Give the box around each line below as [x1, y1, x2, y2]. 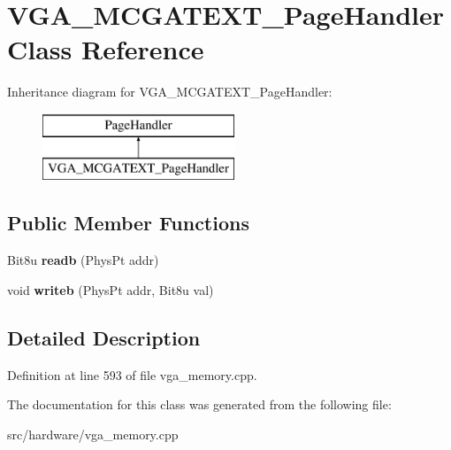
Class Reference [7, 31, 204, 67]
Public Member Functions [7, 209, 249, 237]
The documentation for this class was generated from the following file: [7, 395, 392, 414]
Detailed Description [7, 323, 201, 351]
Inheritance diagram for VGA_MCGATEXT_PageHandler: [7, 82, 333, 101]
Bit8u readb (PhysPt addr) [7, 251, 159, 269]
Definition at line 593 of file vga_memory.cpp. [7, 365, 257, 384]
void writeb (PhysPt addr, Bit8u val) [7, 280, 214, 299]
